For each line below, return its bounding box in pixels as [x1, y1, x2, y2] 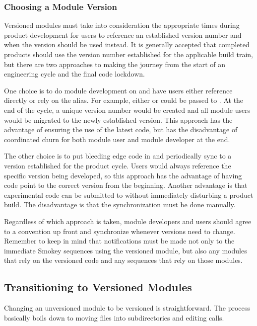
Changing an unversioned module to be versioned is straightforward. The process [4, 303, 250, 313]
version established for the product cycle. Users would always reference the [4, 160, 231, 170]
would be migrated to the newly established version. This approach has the [4, 114, 233, 125]
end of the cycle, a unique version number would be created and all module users [4, 104, 251, 115]
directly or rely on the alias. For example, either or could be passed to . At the [4, 95, 244, 105]
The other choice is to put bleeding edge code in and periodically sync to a [4, 151, 232, 161]
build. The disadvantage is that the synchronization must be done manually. [4, 199, 236, 210]
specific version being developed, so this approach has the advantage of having [4, 170, 242, 180]
